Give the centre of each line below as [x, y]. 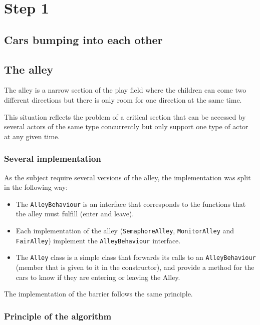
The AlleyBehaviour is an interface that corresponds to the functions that [131, 204]
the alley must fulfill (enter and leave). [75, 214]
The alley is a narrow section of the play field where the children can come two [125, 90]
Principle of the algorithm [58, 316]
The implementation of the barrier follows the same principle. [98, 294]
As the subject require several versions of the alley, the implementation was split [127, 177]
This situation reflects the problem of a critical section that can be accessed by [125, 116]
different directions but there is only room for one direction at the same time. [123, 99]
